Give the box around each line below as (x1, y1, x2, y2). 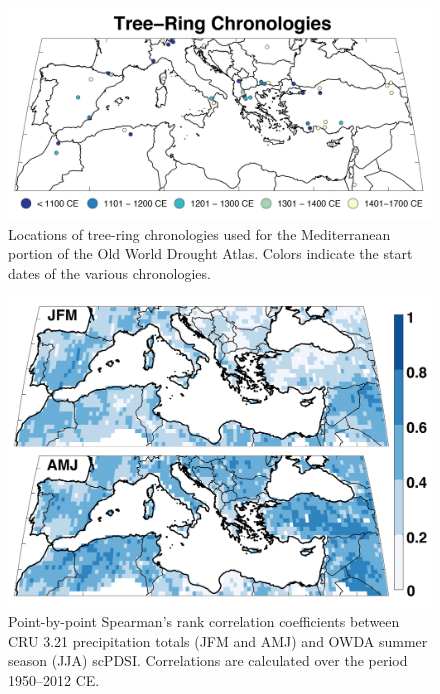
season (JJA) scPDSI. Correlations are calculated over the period (8, 650, 408, 671)
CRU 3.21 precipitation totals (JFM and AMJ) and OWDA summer (8, 630, 428, 651)
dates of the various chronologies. (8, 262, 211, 283)
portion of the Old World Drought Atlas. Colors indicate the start (8, 243, 413, 264)
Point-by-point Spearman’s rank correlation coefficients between (8, 611, 400, 632)
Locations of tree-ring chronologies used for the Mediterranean (8, 223, 391, 244)
